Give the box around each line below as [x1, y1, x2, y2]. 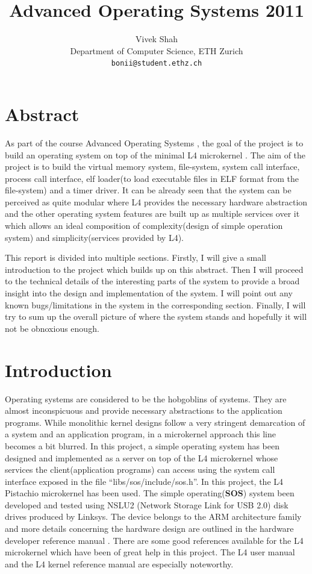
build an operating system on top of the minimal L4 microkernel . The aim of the [5, 148, 306, 161]
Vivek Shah [135, 33, 178, 45]
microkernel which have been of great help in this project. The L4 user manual [5, 546, 295, 558]
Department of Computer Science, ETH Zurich [70, 44, 243, 57]
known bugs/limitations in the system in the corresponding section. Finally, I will [5, 298, 306, 311]
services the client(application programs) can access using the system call [5, 463, 275, 476]
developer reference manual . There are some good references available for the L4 [5, 534, 304, 546]
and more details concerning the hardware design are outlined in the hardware [5, 522, 294, 535]
